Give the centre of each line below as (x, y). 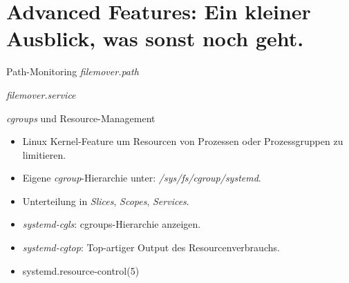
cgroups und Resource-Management (81, 118)
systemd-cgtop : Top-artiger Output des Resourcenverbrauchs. (151, 247)
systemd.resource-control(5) (81, 270)
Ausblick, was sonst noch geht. (155, 38)
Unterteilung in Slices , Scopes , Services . (106, 201)
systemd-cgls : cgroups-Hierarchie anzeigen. (112, 224)
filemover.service (41, 94)
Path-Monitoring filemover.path (73, 71)
